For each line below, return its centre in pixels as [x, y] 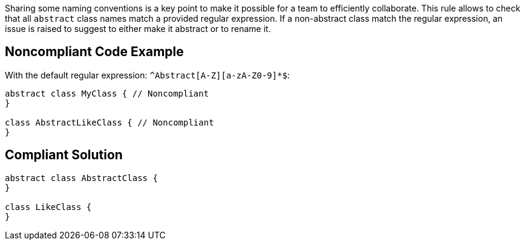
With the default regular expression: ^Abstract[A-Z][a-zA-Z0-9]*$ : [148, 75]
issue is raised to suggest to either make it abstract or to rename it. [138, 29]
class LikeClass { [48, 207]
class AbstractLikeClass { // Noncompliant [109, 122]
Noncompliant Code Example [94, 52]
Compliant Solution [64, 155]
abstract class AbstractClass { [81, 178]
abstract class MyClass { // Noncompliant [107, 93]
